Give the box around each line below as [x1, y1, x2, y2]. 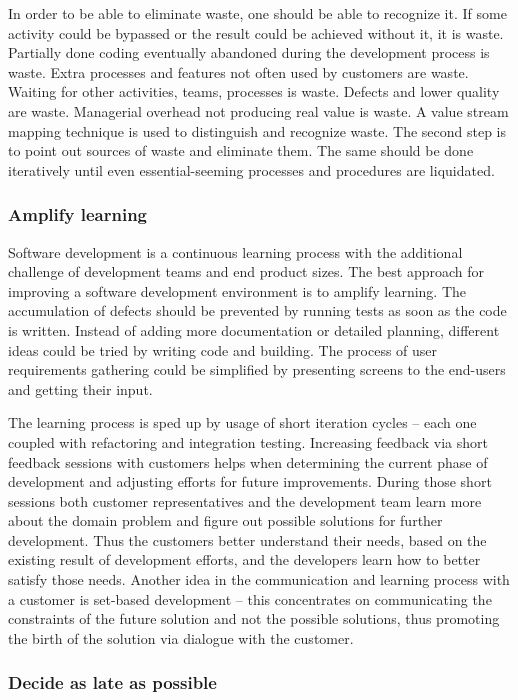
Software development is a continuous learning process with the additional [8, 241, 463, 262]
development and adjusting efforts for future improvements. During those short [8, 471, 492, 492]
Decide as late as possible [8, 670, 217, 695]
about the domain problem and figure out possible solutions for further [8, 510, 443, 531]
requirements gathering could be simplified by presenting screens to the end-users [8, 359, 506, 380]
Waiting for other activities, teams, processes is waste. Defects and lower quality [8, 81, 500, 102]
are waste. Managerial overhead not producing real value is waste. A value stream [8, 100, 509, 121]
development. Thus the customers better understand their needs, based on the [8, 529, 487, 550]
